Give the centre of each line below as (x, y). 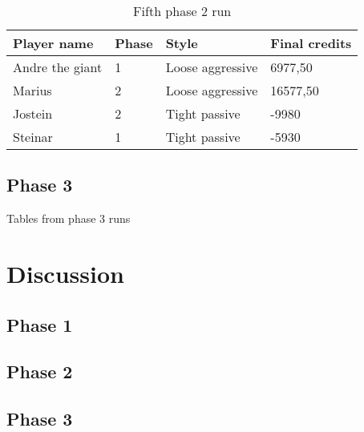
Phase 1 (40, 324)
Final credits (311, 43)
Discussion (65, 273)
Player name (53, 43)
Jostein (33, 113)
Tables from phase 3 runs (69, 218)
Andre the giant (58, 67)
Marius (32, 90)
